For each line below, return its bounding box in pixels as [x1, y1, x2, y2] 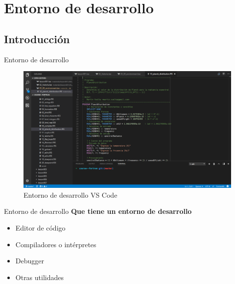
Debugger [15, 256, 44, 266]
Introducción [4, 31, 70, 46]
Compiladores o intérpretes [15, 239, 96, 249]
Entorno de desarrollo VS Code [23, 189, 117, 200]
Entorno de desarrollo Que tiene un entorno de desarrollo [4, 206, 192, 216]
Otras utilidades [15, 272, 64, 282]
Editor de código [15, 223, 66, 233]
